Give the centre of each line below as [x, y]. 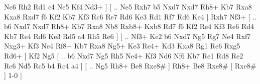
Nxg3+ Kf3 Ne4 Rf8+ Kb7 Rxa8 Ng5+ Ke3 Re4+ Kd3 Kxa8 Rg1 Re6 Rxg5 [122, 46]
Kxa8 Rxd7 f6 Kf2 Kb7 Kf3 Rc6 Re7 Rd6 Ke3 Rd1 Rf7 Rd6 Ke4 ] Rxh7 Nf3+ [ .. [130, 16]
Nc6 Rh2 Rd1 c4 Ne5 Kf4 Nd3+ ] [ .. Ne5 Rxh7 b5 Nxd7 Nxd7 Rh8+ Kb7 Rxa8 [128, 6]
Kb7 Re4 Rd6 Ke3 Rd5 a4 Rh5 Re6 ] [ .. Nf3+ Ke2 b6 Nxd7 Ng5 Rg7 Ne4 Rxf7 [127, 36]
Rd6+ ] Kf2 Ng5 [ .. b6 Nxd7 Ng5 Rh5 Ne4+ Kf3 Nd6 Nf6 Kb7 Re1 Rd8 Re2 [124, 55]
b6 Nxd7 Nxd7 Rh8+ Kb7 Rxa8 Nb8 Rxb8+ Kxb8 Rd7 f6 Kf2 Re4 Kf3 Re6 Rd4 [129, 26]
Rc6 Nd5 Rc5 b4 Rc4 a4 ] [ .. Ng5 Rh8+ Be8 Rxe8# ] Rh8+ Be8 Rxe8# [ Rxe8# [130, 65]
